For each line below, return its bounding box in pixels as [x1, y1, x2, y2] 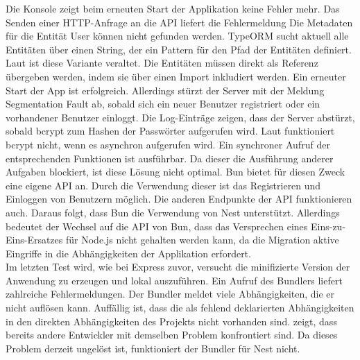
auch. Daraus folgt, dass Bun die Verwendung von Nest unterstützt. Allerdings [6, 205, 340, 219]
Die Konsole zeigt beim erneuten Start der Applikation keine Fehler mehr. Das [6, 1, 340, 15]
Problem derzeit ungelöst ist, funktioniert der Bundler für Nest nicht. [6, 341, 300, 355]
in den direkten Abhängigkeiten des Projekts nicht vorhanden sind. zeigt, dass [6, 314, 337, 328]
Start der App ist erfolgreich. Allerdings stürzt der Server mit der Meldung [6, 83, 325, 97]
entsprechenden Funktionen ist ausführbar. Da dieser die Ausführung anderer [6, 151, 334, 165]
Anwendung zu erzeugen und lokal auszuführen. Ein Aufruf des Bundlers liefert [6, 273, 343, 287]
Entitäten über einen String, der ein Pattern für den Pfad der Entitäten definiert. [6, 42, 352, 56]
